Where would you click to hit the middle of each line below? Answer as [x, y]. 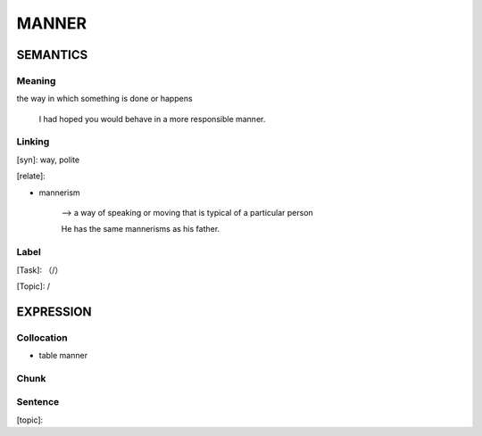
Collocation [42, 337]
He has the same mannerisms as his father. [141, 229]
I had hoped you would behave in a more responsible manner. [152, 119]
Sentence [38, 402]
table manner [63, 356]
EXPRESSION [54, 312]
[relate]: [31, 176]
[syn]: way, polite [48, 160]
